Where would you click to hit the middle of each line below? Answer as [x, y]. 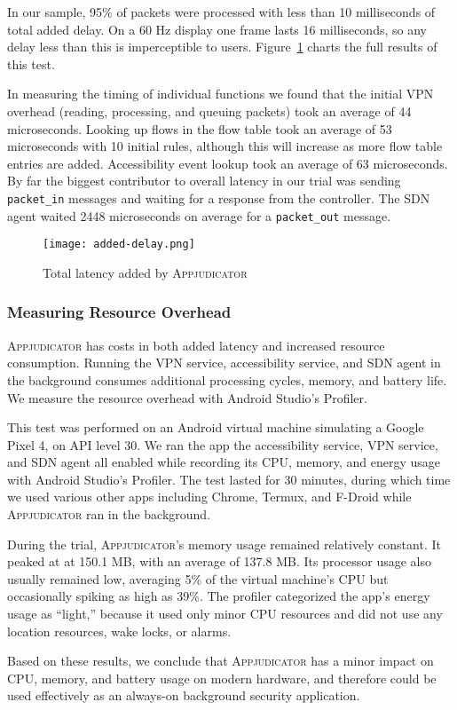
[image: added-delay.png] [119, 245]
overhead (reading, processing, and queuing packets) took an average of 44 [209, 110]
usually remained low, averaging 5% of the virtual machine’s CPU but [198, 578]
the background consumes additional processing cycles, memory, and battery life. [227, 379]
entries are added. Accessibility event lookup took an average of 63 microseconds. [228, 163]
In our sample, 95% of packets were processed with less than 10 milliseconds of [221, 12]
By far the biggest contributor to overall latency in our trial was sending [204, 181]
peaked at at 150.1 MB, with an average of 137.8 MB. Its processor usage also [220, 561]
